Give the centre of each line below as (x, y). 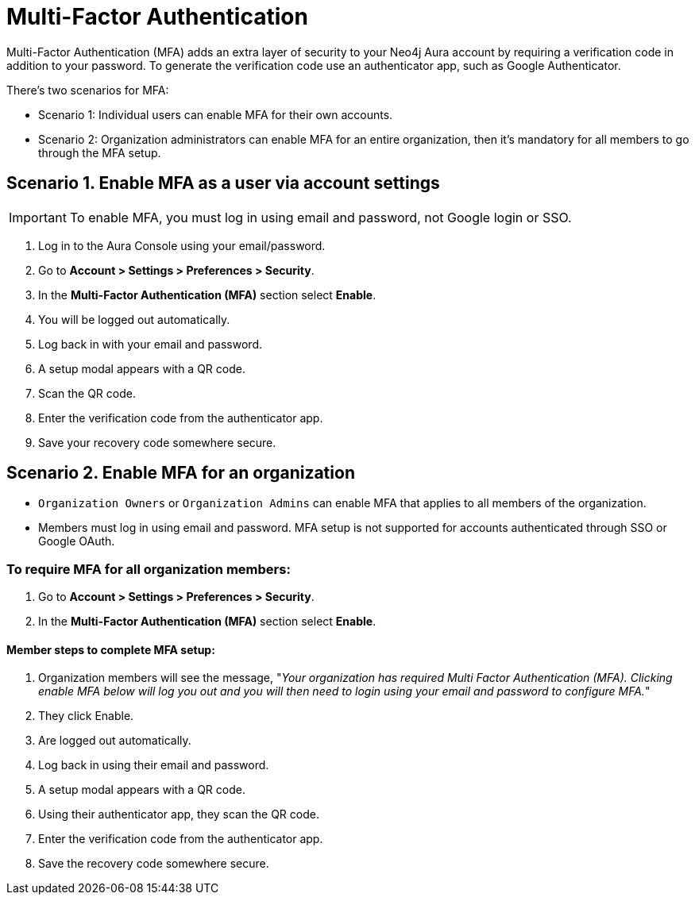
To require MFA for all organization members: (149, 569)
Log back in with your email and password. (150, 344)
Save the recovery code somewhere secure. (154, 864)
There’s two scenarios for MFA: (88, 90)
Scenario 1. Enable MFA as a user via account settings (223, 183)
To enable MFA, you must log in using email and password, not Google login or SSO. (320, 217)
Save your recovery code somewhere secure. (157, 442)
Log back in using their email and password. (154, 765)
